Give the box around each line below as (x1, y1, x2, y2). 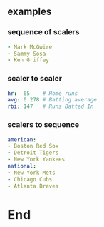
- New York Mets (7, 169, 56, 176)
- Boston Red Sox (7, 143, 59, 150)
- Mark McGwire (7, 43, 53, 51)
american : (7, 136, 37, 143)
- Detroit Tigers (7, 149, 59, 156)
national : (7, 163, 37, 170)
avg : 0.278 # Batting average (7, 96, 98, 104)
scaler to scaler (7, 74, 63, 84)
